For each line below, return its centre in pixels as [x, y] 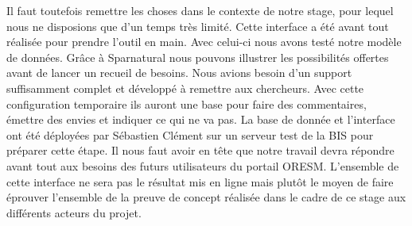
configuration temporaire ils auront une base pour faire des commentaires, [187, 103]
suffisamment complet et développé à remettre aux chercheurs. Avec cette [185, 88]
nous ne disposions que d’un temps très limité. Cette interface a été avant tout [198, 26]
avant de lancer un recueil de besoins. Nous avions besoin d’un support [179, 73]
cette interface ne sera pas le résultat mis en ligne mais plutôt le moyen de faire [200, 181]
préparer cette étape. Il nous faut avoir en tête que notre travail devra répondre [200, 150]
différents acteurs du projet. [74, 212]
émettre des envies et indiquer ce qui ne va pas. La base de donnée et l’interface [201, 119]
